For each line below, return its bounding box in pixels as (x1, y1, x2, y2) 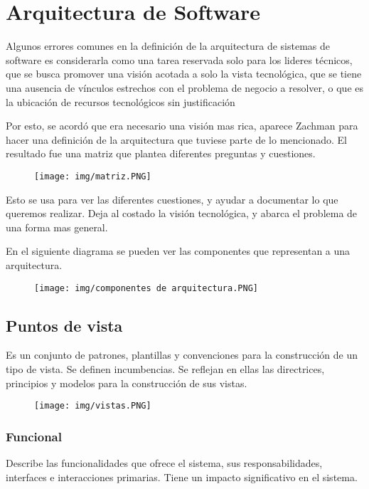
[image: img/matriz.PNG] (34, 171, 151, 182)
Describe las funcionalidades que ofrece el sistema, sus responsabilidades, (6, 456, 323, 470)
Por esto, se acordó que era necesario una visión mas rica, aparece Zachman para (6, 118, 358, 133)
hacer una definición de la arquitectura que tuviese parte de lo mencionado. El (6, 132, 347, 147)
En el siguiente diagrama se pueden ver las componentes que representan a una (6, 243, 351, 258)
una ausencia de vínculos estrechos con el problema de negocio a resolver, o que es (6, 80, 363, 95)
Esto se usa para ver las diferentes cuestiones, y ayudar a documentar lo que (6, 191, 338, 206)
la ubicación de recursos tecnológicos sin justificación (6, 94, 235, 109)
